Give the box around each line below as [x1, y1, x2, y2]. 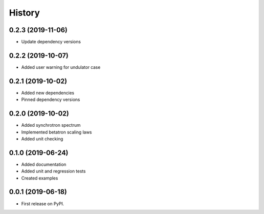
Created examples [21, 175, 58, 181]
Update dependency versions [21, 39, 81, 45]
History [9, 7, 40, 18]
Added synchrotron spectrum [21, 122, 81, 128]
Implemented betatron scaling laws [21, 129, 92, 135]
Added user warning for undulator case [21, 64, 101, 70]
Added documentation [21, 161, 66, 167]
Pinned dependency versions [21, 97, 80, 102]
